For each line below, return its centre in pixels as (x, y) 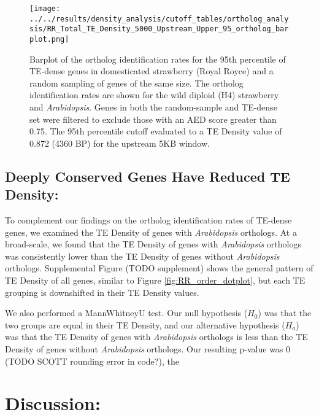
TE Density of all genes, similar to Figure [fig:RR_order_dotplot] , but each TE (155, 280)
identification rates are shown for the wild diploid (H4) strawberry (154, 95)
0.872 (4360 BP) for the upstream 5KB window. (120, 143)
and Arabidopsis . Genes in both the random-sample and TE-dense (153, 107)
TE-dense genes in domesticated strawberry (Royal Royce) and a (152, 71)
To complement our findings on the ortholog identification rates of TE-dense (148, 219)
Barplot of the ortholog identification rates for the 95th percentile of (158, 59)
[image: (45, 9)
